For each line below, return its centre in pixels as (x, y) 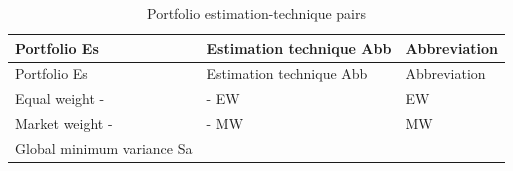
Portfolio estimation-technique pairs (257, 13)
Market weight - (64, 123)
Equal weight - (60, 98)
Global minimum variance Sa (104, 147)
